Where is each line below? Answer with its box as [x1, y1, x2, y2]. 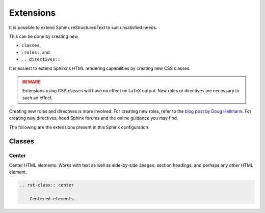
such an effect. [22, 95, 53, 101]
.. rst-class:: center [19, 182, 74, 188]
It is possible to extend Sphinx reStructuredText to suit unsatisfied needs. [9, 25, 157, 30]
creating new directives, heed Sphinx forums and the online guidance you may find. [9, 115, 179, 121]
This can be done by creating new [9, 33, 78, 39]
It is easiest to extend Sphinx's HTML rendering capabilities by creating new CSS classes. [9, 65, 191, 71]
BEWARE [22, 79, 41, 84]
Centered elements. [29, 196, 77, 202]
